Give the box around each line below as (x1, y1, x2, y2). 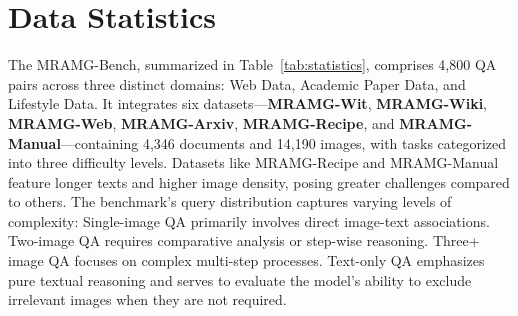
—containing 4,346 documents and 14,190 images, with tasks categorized (60, 132, 507, 153)
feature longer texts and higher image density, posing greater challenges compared (8, 171, 510, 192)
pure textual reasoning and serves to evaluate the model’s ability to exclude (8, 269, 472, 290)
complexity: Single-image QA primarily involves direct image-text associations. (8, 210, 490, 231)
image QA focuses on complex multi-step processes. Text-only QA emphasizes (8, 250, 485, 271)
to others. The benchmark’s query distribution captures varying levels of (8, 191, 452, 212)
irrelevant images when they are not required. (8, 289, 287, 310)
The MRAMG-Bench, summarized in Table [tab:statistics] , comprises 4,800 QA (8, 54, 497, 75)
